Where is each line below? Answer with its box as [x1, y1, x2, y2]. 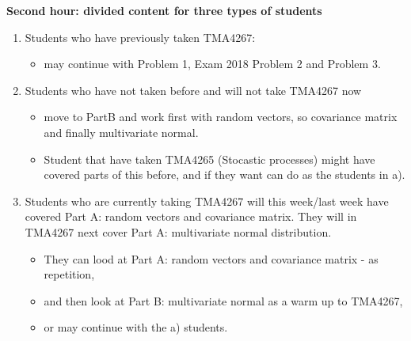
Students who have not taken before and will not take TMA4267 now [25, 81, 362, 98]
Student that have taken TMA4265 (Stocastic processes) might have [44, 150, 375, 167]
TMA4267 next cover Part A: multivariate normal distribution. [25, 223, 332, 240]
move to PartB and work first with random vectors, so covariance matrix [44, 108, 398, 125]
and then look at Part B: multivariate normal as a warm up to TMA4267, [44, 292, 403, 309]
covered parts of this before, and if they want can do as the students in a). [44, 166, 405, 183]
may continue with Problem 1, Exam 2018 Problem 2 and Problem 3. [44, 55, 381, 72]
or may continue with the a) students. [44, 319, 228, 335]
